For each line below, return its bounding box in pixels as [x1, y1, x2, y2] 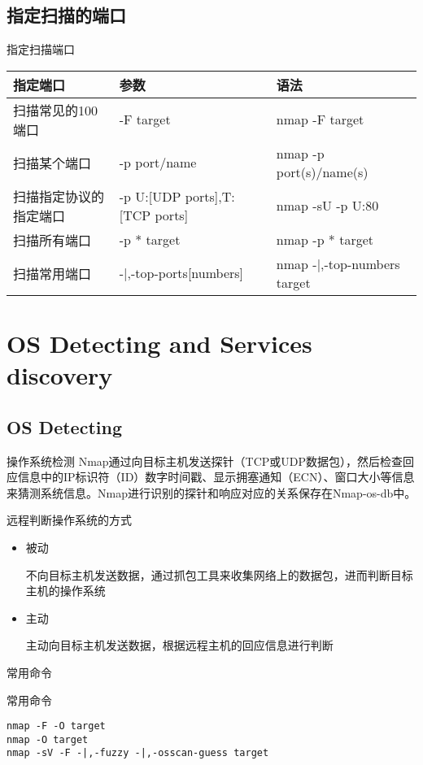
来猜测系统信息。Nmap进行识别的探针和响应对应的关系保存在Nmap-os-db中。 [7, 484, 416, 501]
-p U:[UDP [119, 186, 181, 206]
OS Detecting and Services [7, 326, 312, 359]
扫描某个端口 [13, 153, 92, 172]
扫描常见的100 [13, 100, 98, 120]
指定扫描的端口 [7, 2, 126, 28]
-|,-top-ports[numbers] [119, 263, 244, 283]
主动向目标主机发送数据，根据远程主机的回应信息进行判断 [25, 637, 334, 654]
